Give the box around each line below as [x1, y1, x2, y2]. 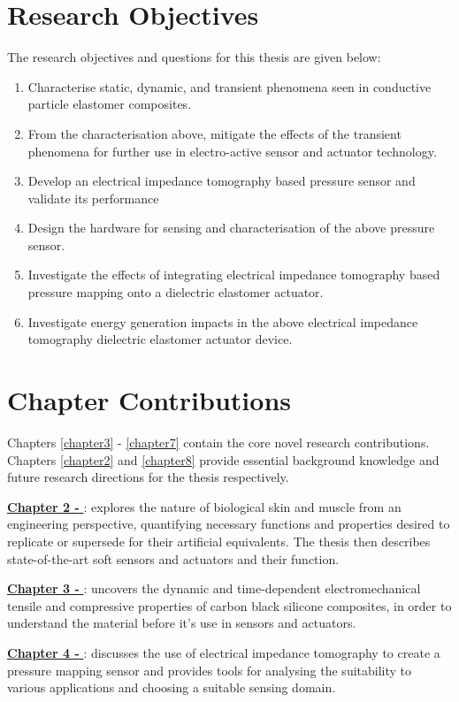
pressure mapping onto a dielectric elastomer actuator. [27, 283, 324, 301]
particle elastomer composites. [27, 95, 192, 113]
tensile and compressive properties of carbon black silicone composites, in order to [7, 596, 452, 614]
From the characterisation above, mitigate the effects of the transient [27, 124, 402, 142]
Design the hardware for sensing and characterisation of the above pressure [27, 218, 435, 237]
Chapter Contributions [7, 382, 291, 418]
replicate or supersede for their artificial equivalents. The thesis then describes [7, 531, 431, 550]
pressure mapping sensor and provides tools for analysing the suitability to [7, 660, 412, 679]
